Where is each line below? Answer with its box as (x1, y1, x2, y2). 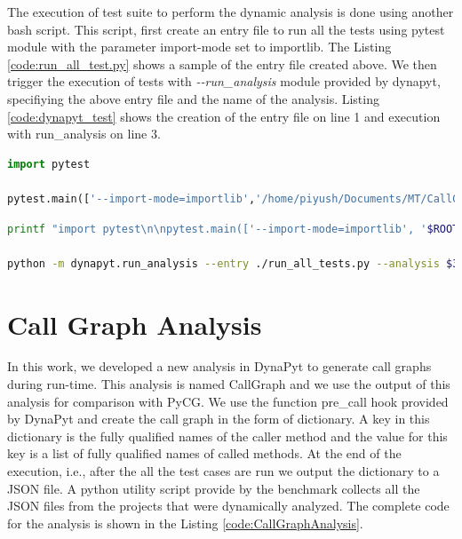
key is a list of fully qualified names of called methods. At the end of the (7, 444, 402, 463)
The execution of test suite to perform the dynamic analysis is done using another (7, 3, 454, 20)
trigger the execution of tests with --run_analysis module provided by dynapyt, (7, 72, 441, 91)
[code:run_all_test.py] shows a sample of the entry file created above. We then (7, 54, 437, 73)
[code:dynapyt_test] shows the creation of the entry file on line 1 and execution (7, 107, 441, 125)
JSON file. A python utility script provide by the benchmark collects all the (7, 479, 420, 497)
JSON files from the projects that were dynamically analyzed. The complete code (7, 496, 450, 515)
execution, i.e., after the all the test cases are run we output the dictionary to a (7, 462, 440, 480)
